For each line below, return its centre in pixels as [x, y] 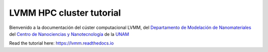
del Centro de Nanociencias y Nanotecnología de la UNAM [69, 34]
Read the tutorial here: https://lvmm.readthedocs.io [62, 43]
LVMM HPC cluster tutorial [65, 13]
